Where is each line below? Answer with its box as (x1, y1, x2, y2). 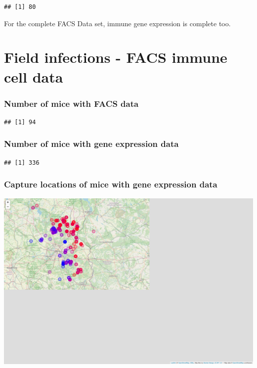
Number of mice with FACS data (4, 97, 139, 109)
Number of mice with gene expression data (4, 138, 179, 150)
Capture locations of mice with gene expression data (4, 178, 217, 190)
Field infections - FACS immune (4, 47, 227, 67)
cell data (4, 66, 63, 87)
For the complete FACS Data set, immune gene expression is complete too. (4, 18, 231, 28)
